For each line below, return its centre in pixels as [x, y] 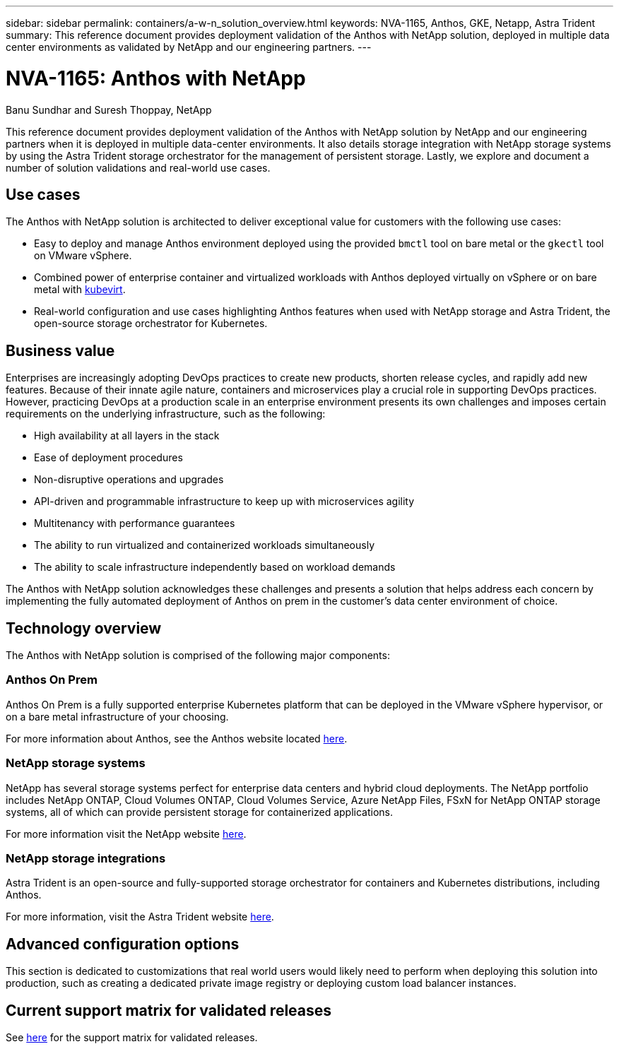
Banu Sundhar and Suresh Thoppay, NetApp [109, 109]
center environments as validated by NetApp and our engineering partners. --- [189, 47]
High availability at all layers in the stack [127, 436]
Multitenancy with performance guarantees [135, 523]
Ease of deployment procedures [108, 458]
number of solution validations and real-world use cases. [138, 167]
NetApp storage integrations [86, 858]
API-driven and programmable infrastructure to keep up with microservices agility [224, 502]
